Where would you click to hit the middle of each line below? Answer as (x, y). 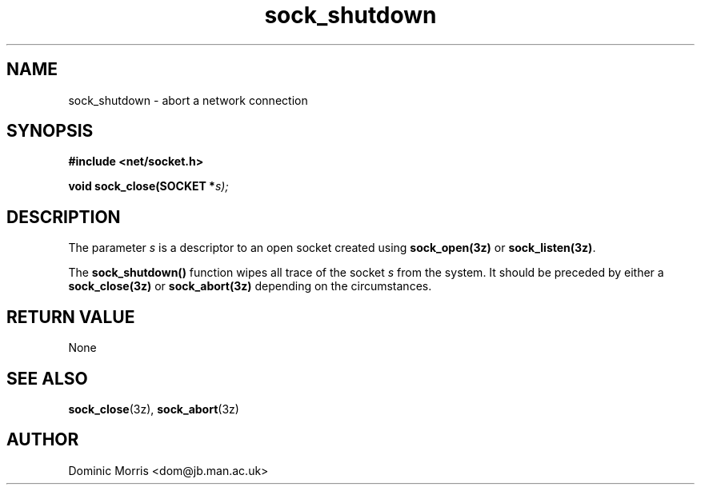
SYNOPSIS (50, 131)
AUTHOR (43, 440)
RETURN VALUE (71, 317)
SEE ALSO (47, 378)
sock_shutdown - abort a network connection (188, 100)
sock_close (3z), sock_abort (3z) (154, 409)
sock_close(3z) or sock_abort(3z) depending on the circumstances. (250, 286)
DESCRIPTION (64, 217)
